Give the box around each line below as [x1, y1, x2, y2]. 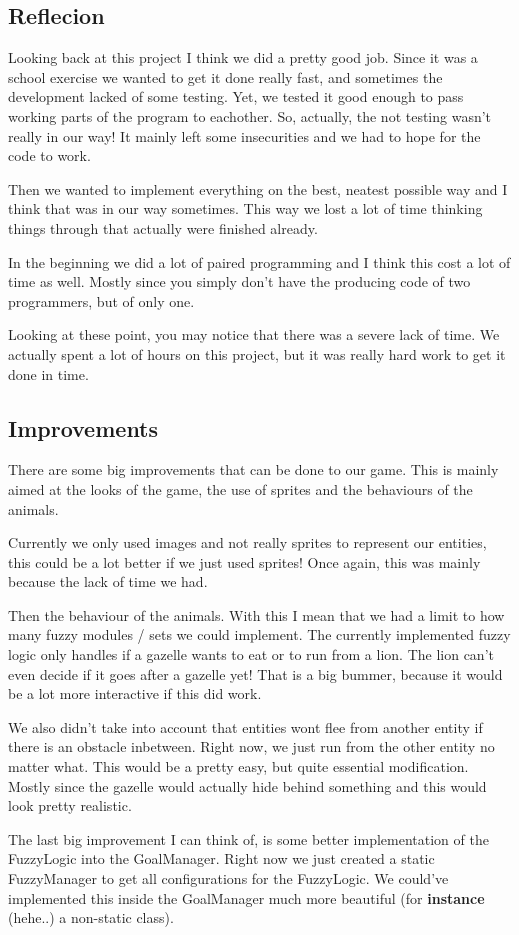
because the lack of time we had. [8, 571, 208, 592]
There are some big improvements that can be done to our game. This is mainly [8, 459, 499, 480]
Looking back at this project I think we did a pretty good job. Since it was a [8, 47, 478, 68]
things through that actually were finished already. [8, 217, 318, 238]
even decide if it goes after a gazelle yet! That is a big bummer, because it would [8, 663, 503, 684]
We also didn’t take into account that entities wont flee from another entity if [8, 716, 483, 737]
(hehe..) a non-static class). [8, 907, 174, 928]
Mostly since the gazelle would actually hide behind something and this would [8, 775, 487, 796]
